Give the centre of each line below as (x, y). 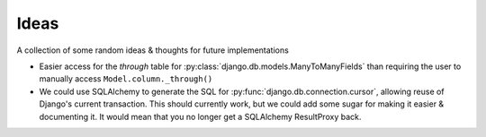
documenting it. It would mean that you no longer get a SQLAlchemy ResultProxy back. (200, 116)
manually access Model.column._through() (126, 79)
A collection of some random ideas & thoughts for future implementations (153, 50)
